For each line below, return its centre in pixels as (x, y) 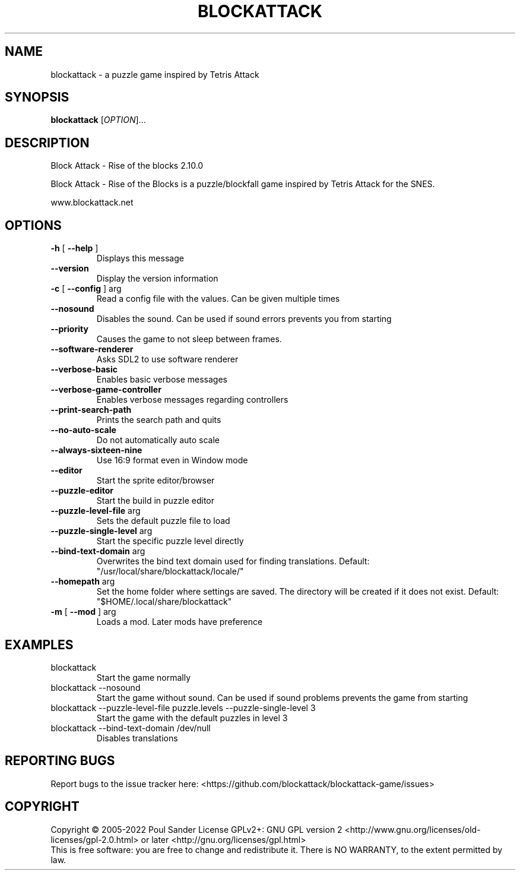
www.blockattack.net (92, 203)
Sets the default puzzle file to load (163, 521)
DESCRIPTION (47, 143)
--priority (69, 329)
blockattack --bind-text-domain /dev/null (131, 728)
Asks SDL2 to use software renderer (167, 359)
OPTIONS (33, 225)
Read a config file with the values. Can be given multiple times (218, 299)
